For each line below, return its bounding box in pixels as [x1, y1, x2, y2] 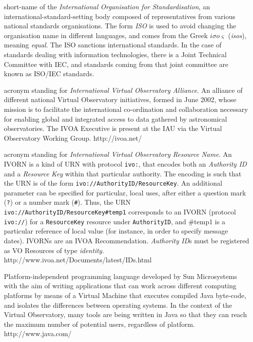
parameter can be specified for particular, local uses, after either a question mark [4, 187, 246, 197]
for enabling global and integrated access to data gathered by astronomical [4, 113, 227, 124]
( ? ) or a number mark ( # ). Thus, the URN [4, 197, 131, 207]
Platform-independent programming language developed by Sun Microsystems [4, 271, 237, 281]
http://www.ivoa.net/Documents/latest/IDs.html [4, 255, 152, 265]
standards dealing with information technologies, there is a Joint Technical [4, 49, 227, 59]
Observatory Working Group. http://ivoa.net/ [4, 132, 142, 143]
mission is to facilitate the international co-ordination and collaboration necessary [4, 104, 248, 114]
